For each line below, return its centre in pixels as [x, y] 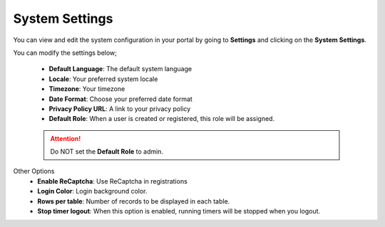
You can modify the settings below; [65, 53]
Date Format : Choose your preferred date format [120, 99]
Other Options [34, 171]
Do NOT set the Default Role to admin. [107, 152]
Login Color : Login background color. [92, 191]
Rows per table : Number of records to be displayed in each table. [134, 201]
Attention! [66, 138]
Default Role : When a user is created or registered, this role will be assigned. [161, 119]
